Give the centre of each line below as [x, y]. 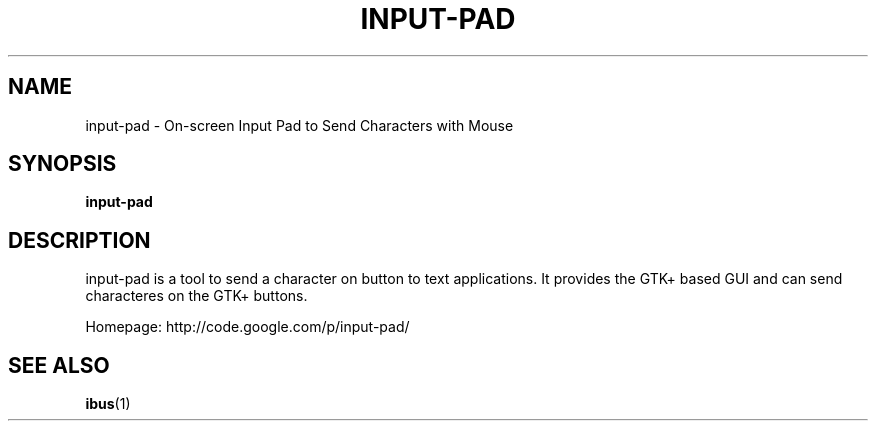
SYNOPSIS [62, 164]
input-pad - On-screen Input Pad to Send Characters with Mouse [299, 125]
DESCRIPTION [79, 240]
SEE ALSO [59, 365]
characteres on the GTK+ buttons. [196, 296]
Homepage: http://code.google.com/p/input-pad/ [247, 327]
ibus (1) [108, 404]
